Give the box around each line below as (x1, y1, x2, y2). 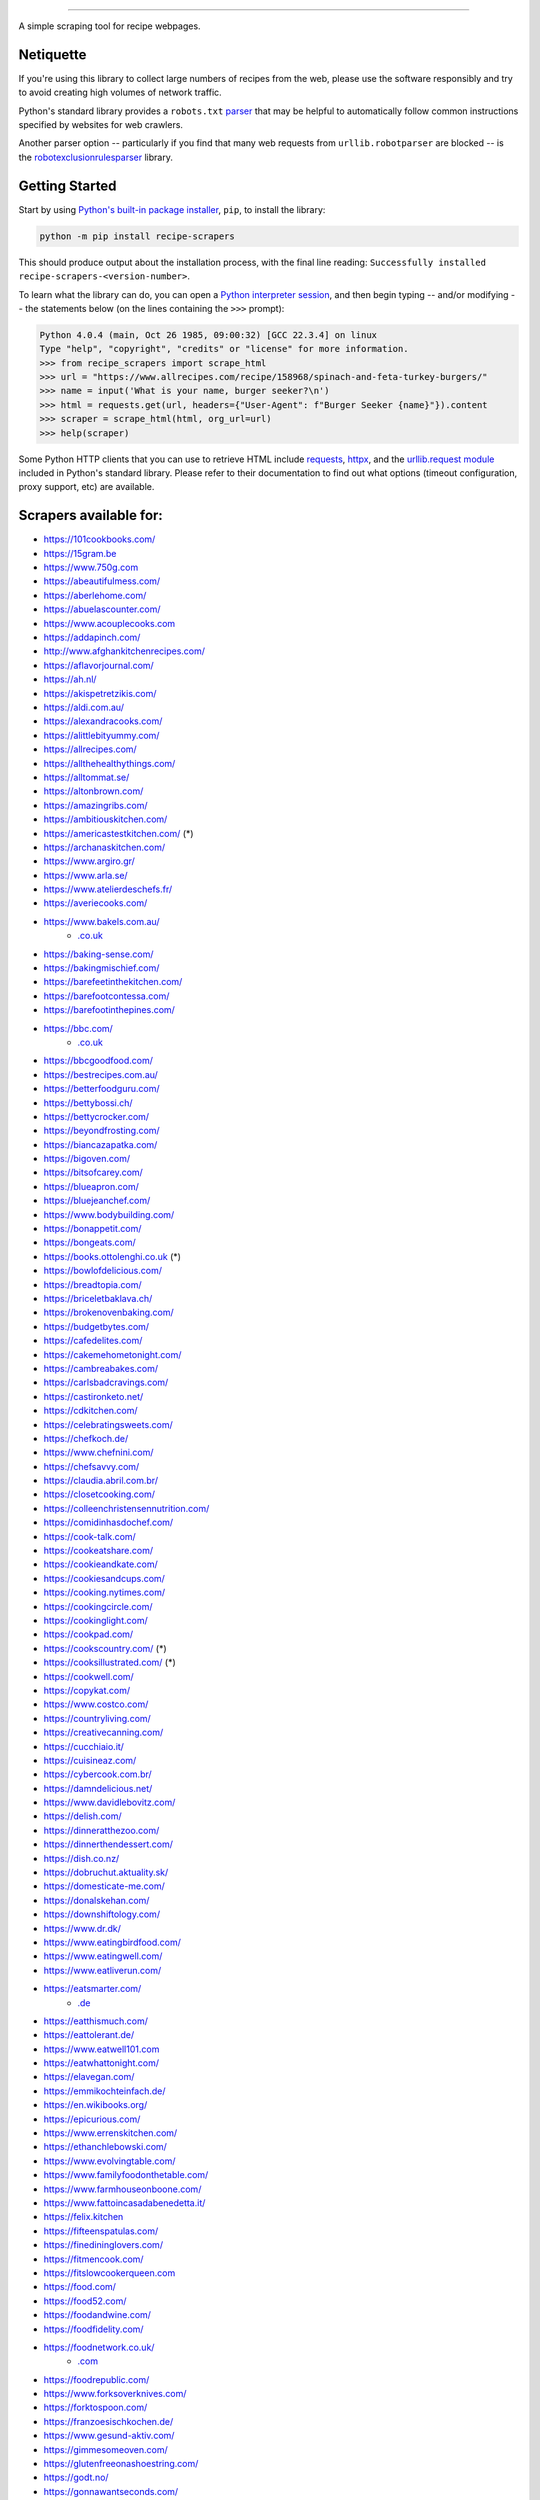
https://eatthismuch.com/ (43, 2015, 149, 2027)
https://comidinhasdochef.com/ (43, 1516, 174, 1529)
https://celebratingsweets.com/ (43, 1418, 174, 1430)
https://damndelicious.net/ (43, 1782, 153, 1794)
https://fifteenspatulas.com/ (43, 2225, 159, 2237)
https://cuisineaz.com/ (43, 1754, 137, 1766)
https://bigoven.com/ (43, 1153, 130, 1165)
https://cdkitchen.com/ (43, 1405, 139, 1417)
